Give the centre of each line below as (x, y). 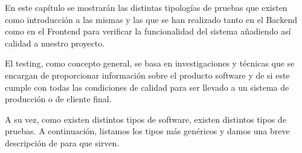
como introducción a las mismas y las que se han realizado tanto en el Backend (151, 19)
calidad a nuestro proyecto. (55, 43)
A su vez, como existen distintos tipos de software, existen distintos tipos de (146, 119)
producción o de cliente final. (58, 99)
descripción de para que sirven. (62, 142)
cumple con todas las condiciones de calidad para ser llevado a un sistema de (147, 87)
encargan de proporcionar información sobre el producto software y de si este (147, 75)
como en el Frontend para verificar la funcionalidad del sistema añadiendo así (148, 31)
